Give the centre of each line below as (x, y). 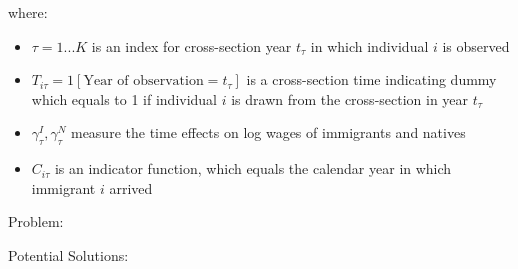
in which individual (369, 45)
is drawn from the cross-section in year (350, 98)
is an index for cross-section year (191, 45)
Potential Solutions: (68, 254)
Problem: (36, 221)
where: (28, 12)
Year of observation (143, 81)
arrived (131, 187)
